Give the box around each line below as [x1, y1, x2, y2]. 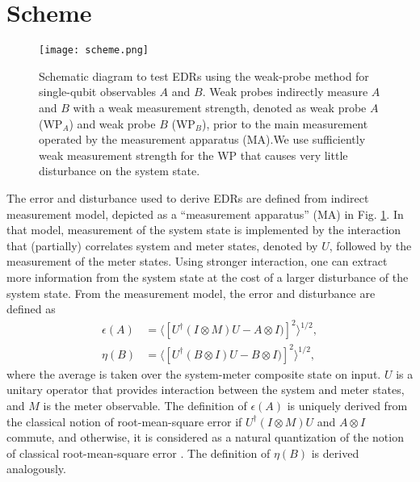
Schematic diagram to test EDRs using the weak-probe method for [39, 67, 369, 84]
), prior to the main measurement [202, 115, 368, 132]
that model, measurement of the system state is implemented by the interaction [6, 221, 401, 238]
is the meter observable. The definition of [43, 396, 247, 413]
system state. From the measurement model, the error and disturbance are [6, 284, 376, 301]
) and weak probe [69, 115, 156, 132]
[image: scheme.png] [39, 44, 149, 57]
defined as [6, 300, 56, 317]
